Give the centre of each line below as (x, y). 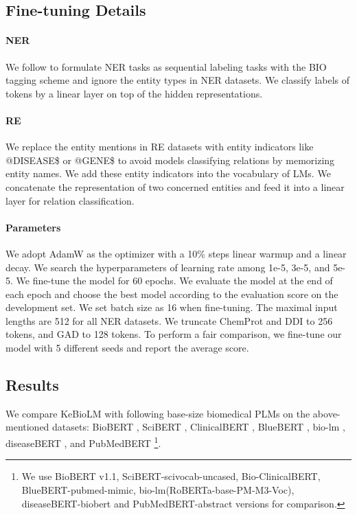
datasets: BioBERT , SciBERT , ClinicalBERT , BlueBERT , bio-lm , (199, 427)
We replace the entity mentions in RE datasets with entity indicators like (160, 147)
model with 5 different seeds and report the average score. (127, 348)
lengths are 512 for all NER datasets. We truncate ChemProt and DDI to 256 (169, 320)
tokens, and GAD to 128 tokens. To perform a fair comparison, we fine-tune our (174, 334)
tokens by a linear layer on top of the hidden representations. (134, 93)
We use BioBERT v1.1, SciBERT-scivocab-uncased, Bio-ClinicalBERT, (171, 476)
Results (32, 385)
